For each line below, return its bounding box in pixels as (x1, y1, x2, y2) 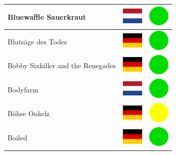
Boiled (8, 132, 27, 143)
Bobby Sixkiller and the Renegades (8, 60, 116, 71)
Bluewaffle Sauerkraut (8, 11, 86, 22)
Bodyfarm (8, 84, 38, 94)
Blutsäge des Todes (8, 36, 67, 46)
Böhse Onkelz (8, 108, 50, 119)
